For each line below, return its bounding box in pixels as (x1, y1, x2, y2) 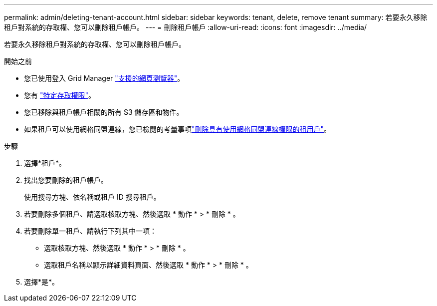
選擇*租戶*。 (24, 159, 66, 167)
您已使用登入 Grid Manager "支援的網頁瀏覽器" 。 (24, 74, 185, 82)
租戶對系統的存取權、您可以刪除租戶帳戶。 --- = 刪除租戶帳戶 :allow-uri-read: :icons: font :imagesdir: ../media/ (4, 23, 367, 31)
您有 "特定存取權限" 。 (24, 91, 95, 99)
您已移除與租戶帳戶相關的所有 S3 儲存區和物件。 (24, 108, 184, 116)
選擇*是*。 (24, 278, 59, 286)
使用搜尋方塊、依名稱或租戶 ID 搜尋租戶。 (24, 193, 161, 201)
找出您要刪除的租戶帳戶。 (24, 176, 108, 184)
